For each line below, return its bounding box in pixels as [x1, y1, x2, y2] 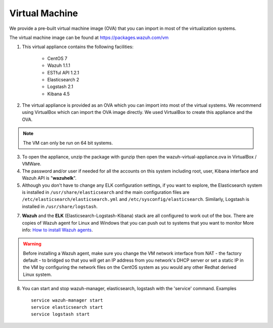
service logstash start [31, 311, 90, 317]
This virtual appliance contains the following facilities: [22, 44, 134, 50]
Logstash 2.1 [47, 84, 73, 90]
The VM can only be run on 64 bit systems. [23, 140, 113, 146]
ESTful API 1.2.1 [47, 69, 79, 75]
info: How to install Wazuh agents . [22, 227, 93, 233]
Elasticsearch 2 [47, 76, 79, 83]
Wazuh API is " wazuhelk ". [22, 175, 77, 181]
